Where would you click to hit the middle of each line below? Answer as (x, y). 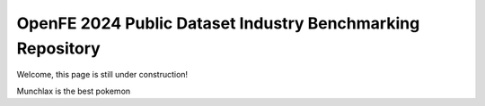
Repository (58, 48)
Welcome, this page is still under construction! (102, 75)
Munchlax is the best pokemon (74, 91)
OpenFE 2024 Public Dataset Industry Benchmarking (218, 23)
